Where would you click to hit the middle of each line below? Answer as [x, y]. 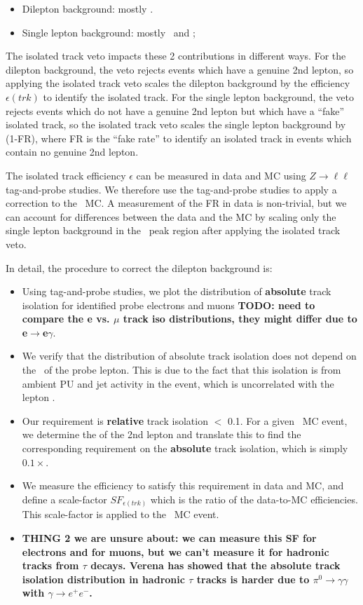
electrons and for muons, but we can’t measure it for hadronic [176, 551]
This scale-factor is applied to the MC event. [121, 514]
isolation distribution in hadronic [103, 579]
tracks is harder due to [253, 579]
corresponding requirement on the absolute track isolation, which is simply [185, 448]
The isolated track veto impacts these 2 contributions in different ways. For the [176, 56]
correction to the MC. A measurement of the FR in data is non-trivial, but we [176, 203]
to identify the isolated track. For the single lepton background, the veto [198, 96]
